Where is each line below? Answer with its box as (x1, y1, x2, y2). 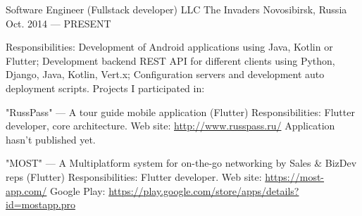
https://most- (265, 169, 325, 184)
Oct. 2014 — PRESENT (6, 15, 111, 30)
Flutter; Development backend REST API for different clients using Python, (6, 53, 335, 68)
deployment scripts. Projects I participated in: (6, 80, 205, 95)
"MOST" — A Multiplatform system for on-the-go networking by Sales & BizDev (6, 155, 357, 170)
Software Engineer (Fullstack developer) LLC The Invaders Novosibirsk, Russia (6, 2, 347, 16)
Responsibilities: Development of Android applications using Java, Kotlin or (6, 39, 333, 54)
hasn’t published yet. (6, 132, 96, 146)
